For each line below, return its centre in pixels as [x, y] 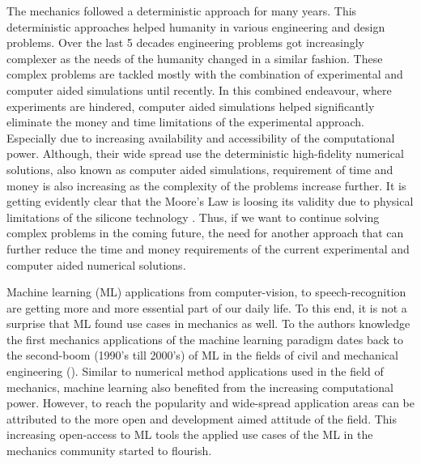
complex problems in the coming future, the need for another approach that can [205, 233]
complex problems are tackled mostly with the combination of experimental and [205, 74]
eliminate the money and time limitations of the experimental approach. [185, 122]
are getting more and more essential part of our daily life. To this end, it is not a [207, 307]
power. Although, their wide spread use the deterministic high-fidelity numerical [205, 153]
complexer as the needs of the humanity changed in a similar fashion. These [195, 58]
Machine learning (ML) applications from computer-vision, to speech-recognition [206, 292]
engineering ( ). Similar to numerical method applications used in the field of [195, 371]
